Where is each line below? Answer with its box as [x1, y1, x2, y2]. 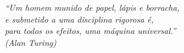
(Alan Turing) [5, 36, 56, 48]
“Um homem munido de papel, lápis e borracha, [5, 1, 180, 13]
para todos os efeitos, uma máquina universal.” [5, 24, 176, 37]
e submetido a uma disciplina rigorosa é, [5, 13, 154, 25]
